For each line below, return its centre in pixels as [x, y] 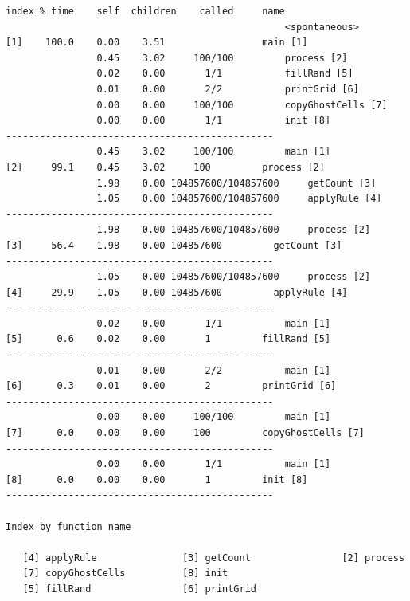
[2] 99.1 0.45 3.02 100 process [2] [165, 167]
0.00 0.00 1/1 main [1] [214, 464]
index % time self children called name [145, 11]
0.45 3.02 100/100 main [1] [214, 152]
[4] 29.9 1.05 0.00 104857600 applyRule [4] [177, 292]
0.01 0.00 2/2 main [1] [214, 370]
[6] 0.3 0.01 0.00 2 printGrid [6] [171, 386]
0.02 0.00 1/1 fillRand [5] [225, 74]
